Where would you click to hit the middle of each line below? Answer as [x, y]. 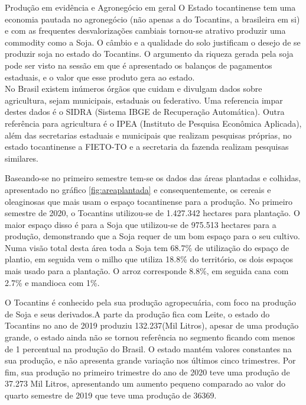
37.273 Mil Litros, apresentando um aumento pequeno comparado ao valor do [145, 383]
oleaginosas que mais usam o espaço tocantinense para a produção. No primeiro [149, 201]
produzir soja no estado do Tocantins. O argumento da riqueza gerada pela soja [149, 54]
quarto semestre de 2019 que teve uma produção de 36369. [111, 395]
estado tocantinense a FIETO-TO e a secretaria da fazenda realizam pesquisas [147, 147]
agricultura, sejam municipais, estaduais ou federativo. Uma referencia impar [144, 100]
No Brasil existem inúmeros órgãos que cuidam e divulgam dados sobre [134, 89]
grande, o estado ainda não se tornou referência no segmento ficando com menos [150, 337]
